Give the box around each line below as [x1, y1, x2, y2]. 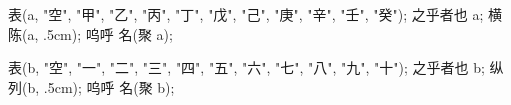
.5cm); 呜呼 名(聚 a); [42, 23, 173, 44]
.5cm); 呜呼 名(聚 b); [43, 76, 175, 97]
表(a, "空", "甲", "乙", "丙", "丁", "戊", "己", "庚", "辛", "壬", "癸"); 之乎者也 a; [8, 4, 484, 24]
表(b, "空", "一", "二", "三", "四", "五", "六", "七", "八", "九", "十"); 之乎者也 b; [8, 57, 485, 78]
